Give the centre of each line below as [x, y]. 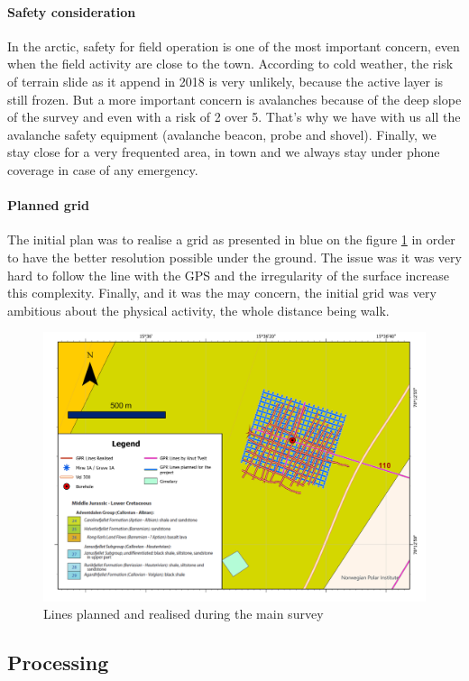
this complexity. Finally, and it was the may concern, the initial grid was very [222, 293]
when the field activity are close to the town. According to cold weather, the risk [230, 64]
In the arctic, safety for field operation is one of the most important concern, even [234, 46]
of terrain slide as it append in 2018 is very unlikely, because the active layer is [225, 81]
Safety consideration [72, 11]
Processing [58, 663]
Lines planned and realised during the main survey [184, 614]
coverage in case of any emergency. [103, 169]
